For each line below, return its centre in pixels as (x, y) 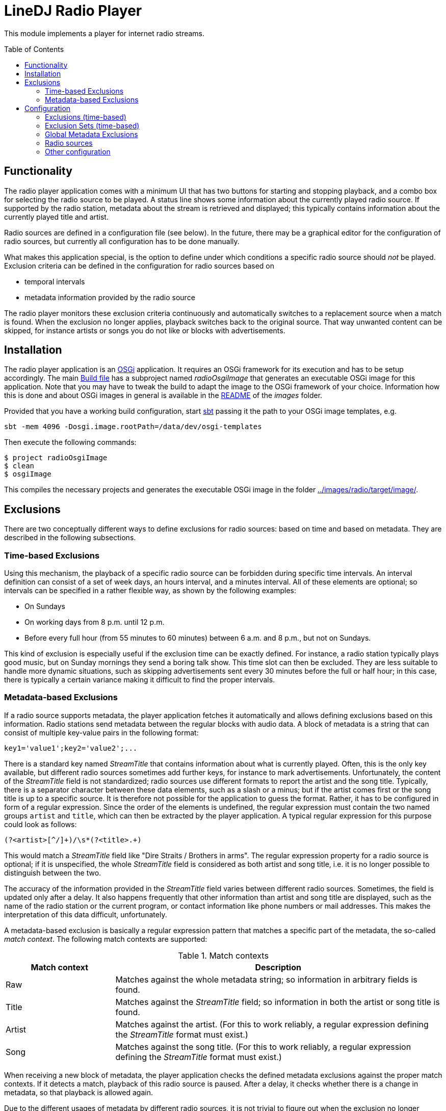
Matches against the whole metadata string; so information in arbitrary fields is (266, 979)
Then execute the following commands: (70, 442)
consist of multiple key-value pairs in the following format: (101, 732)
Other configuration (78, 151)
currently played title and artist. (56, 217)
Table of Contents (34, 49)
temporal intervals (55, 281)
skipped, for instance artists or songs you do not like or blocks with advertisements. (145, 330)
